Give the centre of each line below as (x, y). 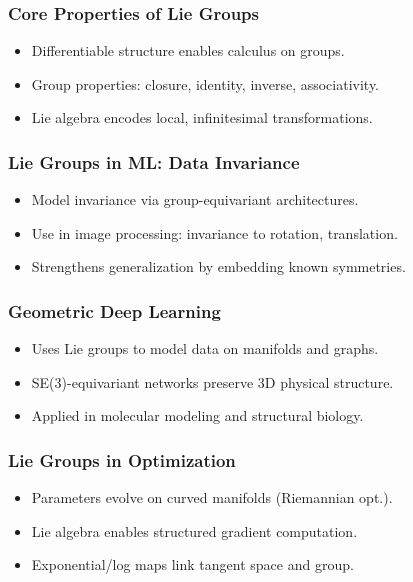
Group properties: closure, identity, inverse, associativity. (205, 83)
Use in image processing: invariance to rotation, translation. (214, 232)
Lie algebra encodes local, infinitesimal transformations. (202, 117)
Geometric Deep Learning (114, 310)
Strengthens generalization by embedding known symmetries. (218, 266)
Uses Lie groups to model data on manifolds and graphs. (205, 348)
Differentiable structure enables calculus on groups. (188, 50)
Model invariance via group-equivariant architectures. (195, 199)
